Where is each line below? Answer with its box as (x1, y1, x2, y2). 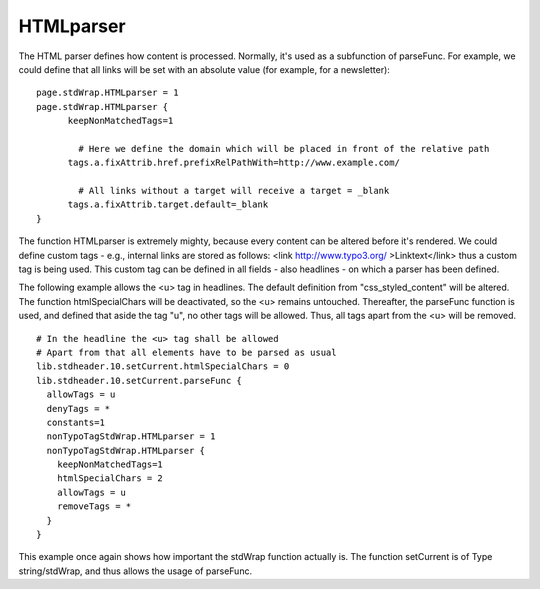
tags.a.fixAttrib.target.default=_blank (67, 199, 269, 210)
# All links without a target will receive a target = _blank (78, 185, 390, 197)
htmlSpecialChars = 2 (56, 473, 164, 484)
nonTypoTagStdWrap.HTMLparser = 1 (46, 431, 216, 442)
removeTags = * (56, 501, 132, 512)
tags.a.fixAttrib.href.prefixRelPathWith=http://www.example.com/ (67, 157, 400, 169)
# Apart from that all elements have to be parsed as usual (36, 346, 337, 358)
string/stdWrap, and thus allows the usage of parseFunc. (18, 565, 253, 577)
